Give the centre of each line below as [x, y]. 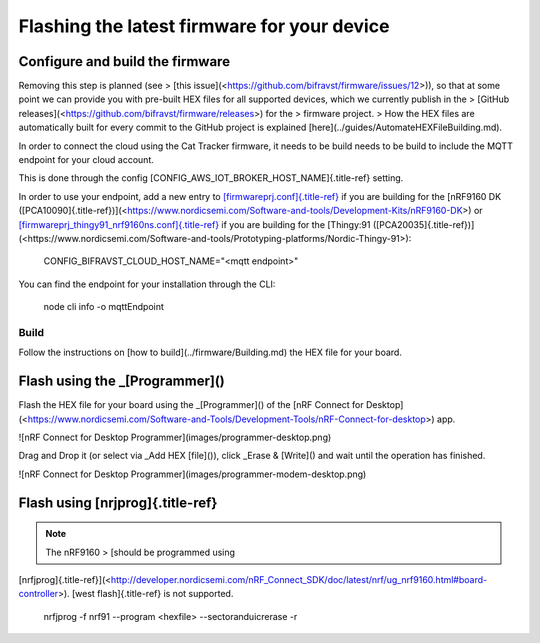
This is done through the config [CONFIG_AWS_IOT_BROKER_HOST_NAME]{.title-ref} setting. [211, 178]
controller [38, 594]
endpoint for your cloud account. [86, 160]
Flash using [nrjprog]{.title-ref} [118, 502]
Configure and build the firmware [124, 61]
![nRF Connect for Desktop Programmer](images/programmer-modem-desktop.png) [192, 474]
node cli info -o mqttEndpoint [104, 307]
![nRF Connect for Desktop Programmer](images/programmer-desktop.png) [175, 437]
